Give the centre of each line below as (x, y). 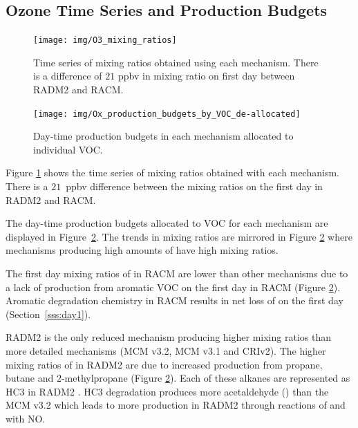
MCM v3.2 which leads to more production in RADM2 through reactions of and (176, 405)
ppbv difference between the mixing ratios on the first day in (194, 186)
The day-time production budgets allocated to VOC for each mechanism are (167, 223)
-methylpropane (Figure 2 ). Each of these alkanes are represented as (206, 378)
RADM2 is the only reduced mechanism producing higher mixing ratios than (168, 337)
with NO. (26, 418)
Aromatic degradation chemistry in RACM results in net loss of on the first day (175, 300)
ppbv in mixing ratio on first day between (206, 76)
